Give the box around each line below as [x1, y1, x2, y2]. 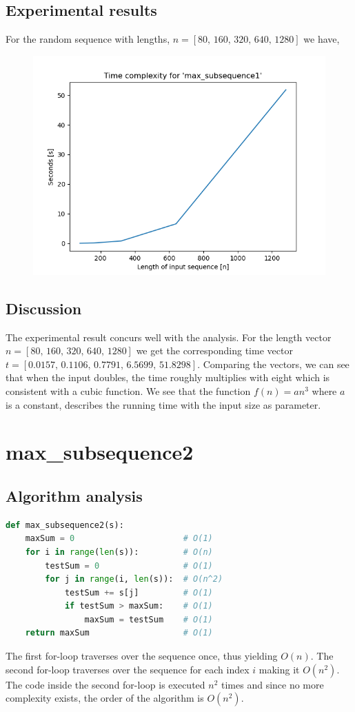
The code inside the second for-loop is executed [6, 677, 205, 691]
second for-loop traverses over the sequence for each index [6, 662, 250, 676]
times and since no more [221, 677, 324, 691]
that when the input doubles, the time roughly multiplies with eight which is [6, 370, 330, 385]
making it [258, 662, 300, 676]
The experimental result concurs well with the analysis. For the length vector [6, 329, 332, 344]
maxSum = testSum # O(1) [84, 614, 213, 624]
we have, [303, 32, 340, 46]
